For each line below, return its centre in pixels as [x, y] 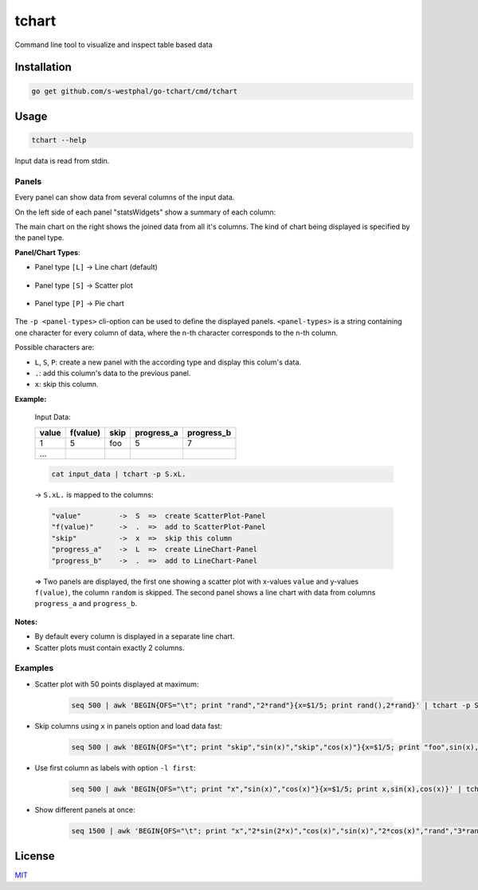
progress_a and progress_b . [86, 604]
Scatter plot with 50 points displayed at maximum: [117, 684]
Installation [43, 67]
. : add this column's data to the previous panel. [113, 373]
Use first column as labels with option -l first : [115, 768]
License [35, 856]
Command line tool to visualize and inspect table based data [114, 45]
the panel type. [39, 238]
